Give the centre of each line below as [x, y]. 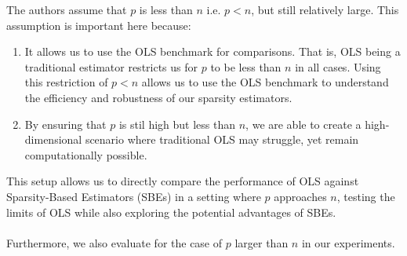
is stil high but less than [177, 124]
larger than [262, 242]
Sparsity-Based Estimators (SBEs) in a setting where [134, 196]
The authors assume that [67, 9]
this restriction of [66, 82]
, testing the [366, 196]
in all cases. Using [338, 66]
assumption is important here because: [99, 25]
